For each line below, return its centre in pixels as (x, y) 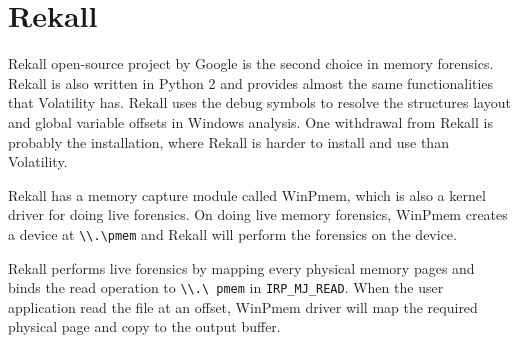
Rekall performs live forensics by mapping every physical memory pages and (241, 267)
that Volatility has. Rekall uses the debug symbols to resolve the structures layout (259, 102)
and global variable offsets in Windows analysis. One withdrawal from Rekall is (250, 121)
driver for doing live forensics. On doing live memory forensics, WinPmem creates (258, 214)
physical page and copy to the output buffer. (144, 326)
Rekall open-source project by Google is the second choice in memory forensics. (251, 63)
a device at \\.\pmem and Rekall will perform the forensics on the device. (232, 233)
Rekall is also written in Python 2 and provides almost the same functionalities (251, 82)
